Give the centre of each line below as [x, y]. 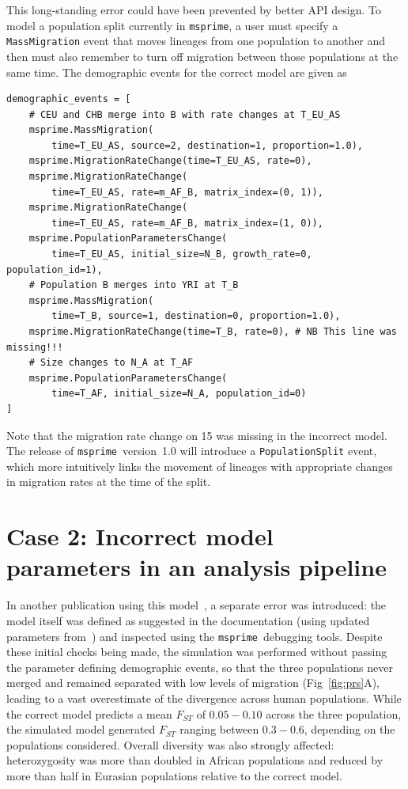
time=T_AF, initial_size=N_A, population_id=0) [179, 394]
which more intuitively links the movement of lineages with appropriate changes [200, 466]
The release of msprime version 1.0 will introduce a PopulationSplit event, [192, 451]
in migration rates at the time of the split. [109, 482]
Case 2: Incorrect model [140, 536]
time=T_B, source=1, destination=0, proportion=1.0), [196, 316]
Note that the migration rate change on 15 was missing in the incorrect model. [197, 435]
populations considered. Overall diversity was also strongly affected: [170, 744]
